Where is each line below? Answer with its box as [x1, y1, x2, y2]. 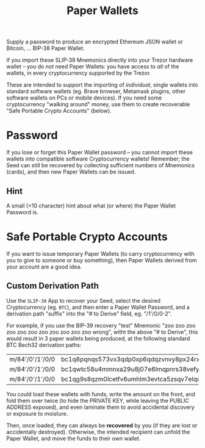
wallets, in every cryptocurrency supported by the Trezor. [6, 70, 151, 77]
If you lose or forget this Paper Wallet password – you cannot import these [6, 149, 193, 156]
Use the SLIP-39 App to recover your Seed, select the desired [6, 297, 160, 304]
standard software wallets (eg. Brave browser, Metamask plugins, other [6, 88, 186, 95]
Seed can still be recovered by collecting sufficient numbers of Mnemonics [6, 162, 195, 169]
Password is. [6, 208, 38, 215]
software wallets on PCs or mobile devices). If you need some [6, 94, 162, 101]
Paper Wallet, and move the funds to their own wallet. [6, 435, 141, 442]
